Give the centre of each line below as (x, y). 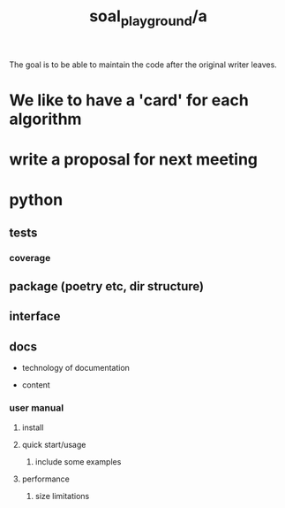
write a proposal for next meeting (134, 160)
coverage (30, 258)
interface (35, 316)
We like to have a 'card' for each (129, 100)
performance (46, 479)
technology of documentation (76, 368)
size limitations (62, 496)
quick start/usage (54, 444)
